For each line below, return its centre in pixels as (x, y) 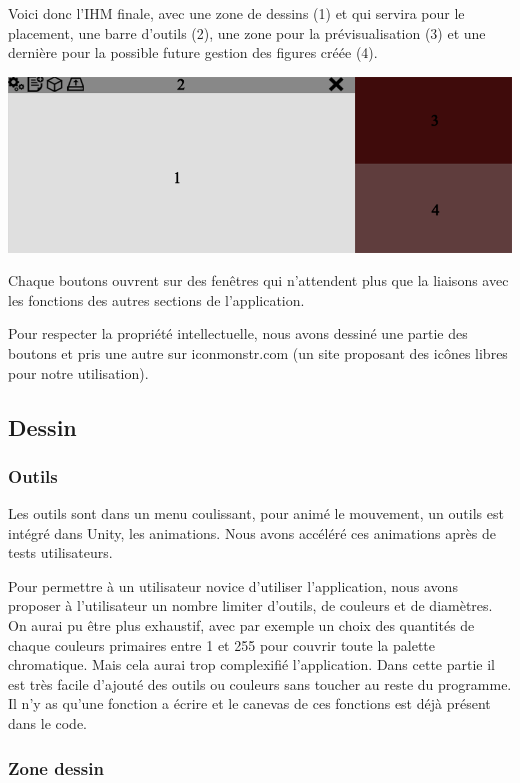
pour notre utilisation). (78, 372)
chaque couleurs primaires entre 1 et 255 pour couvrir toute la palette (222, 644)
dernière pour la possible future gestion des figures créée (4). (193, 52)
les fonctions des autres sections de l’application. (156, 299)
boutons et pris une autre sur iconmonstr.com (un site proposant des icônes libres (258, 352)
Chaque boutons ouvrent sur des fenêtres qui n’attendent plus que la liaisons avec (258, 280)
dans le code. (48, 723)
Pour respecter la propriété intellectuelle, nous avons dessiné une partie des (238, 333)
